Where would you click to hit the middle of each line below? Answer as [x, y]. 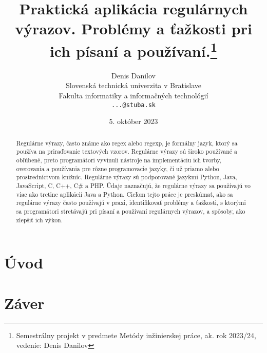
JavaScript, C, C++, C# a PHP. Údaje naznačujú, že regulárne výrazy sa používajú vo [133, 185]
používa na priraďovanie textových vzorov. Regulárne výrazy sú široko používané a [127, 151]
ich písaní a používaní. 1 [133, 49]
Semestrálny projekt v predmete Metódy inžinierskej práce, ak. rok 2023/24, [136, 335]
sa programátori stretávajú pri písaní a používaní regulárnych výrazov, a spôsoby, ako [131, 211]
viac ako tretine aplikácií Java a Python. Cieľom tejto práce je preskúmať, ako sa [125, 194]
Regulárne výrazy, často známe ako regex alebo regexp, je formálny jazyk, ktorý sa [127, 143]
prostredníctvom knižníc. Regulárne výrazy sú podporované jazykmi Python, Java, [127, 177]
